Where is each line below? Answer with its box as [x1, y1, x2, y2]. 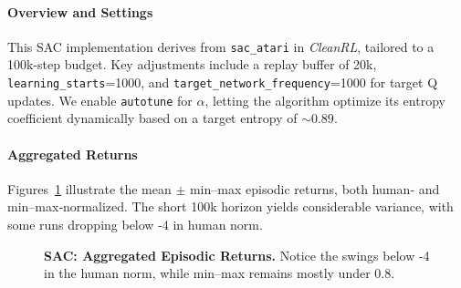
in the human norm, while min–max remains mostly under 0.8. [44, 263, 395, 283]
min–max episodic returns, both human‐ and [189, 179, 440, 198]
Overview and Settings [7, 2, 153, 21]
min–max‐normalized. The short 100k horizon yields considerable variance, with [7, 197, 454, 216]
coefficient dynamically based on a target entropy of [7, 108, 298, 128]
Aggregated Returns [7, 144, 138, 163]
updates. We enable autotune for [7, 90, 193, 109]
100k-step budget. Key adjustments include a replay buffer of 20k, [7, 55, 377, 74]
